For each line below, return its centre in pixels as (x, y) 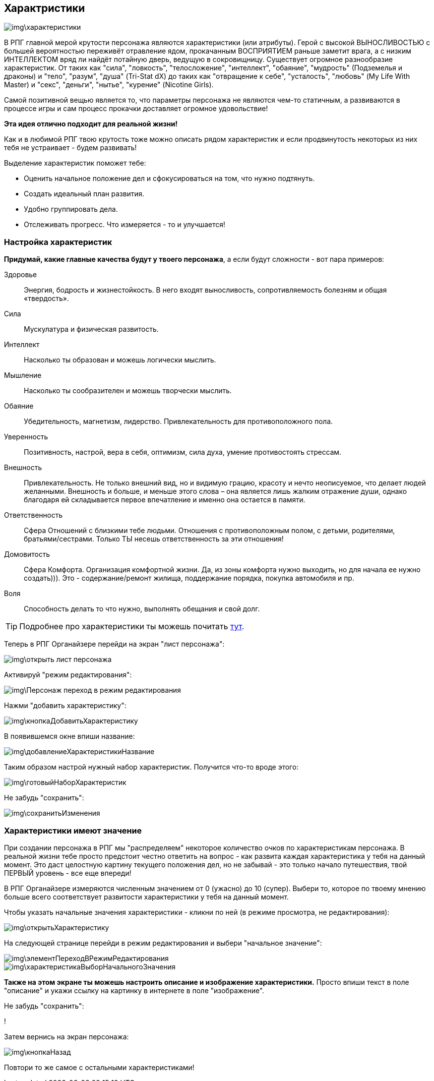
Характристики (45, 8)
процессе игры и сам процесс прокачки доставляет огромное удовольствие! (136, 109)
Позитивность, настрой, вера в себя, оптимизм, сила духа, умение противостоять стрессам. (183, 452)
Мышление (23, 375)
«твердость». (47, 299)
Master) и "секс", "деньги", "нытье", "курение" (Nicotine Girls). (109, 85)
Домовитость (27, 554)
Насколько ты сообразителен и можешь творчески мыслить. (128, 391)
